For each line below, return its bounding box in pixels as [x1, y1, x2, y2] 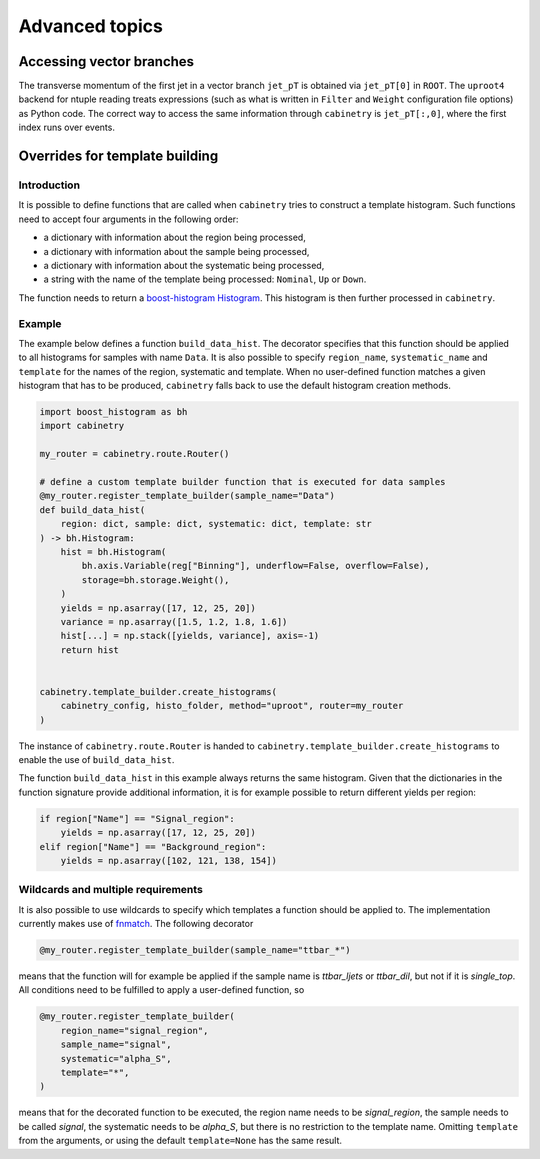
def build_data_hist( [39, 504, 146, 515]
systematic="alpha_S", [60, 1053, 172, 1064]
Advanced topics [18, 15, 164, 37]
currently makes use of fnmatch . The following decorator [18, 918, 254, 930]
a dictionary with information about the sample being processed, [43, 245, 310, 257]
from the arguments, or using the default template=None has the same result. [18, 1135, 343, 1147]
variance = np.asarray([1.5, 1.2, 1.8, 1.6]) [60, 616, 288, 627]
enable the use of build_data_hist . [18, 754, 175, 765]
